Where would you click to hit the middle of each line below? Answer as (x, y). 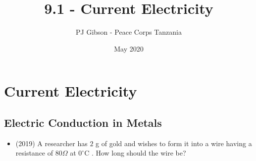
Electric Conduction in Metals (83, 122)
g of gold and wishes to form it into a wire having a (174, 143)
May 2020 (129, 48)
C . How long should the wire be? (135, 153)
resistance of (34, 153)
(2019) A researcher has (51, 143)
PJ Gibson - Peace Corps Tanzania (129, 32)
